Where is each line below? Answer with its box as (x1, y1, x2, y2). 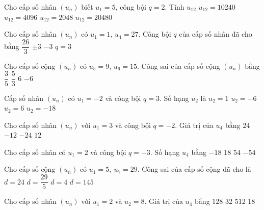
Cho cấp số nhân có (4, 146, 66, 157)
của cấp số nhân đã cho (179, 29, 252, 39)
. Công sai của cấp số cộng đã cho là (137, 164, 251, 174)
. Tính (165, 2, 184, 12)
